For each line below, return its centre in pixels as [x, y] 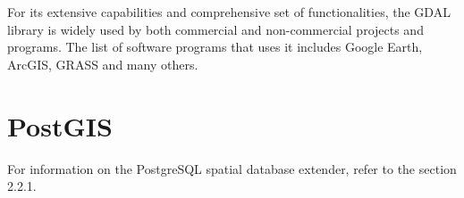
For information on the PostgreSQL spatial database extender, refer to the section [232, 168]
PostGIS [60, 125]
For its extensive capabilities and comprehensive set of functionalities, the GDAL [229, 12]
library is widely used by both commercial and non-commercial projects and [215, 29]
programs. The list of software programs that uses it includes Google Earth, [215, 47]
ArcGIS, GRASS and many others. [103, 64]
